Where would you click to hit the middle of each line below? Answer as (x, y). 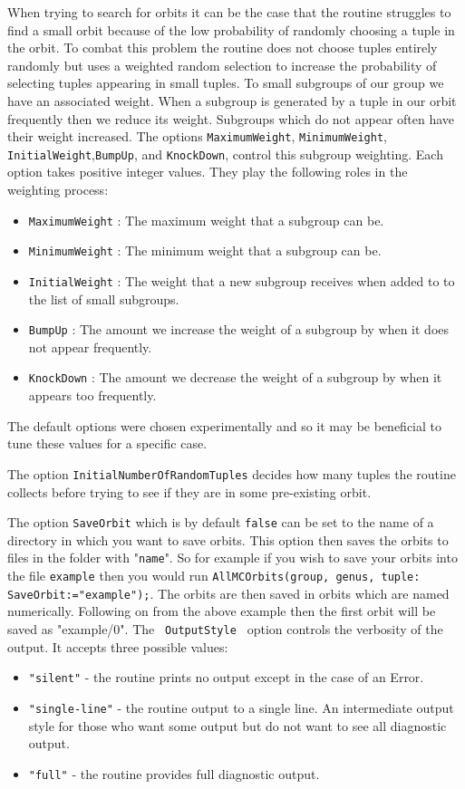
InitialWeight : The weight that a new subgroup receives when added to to (242, 280)
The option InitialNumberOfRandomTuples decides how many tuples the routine (232, 473)
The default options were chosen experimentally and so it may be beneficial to (225, 425)
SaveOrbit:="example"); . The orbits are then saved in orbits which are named (228, 593)
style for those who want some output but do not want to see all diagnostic (237, 725)
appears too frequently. (92, 395)
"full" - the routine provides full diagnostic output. (174, 773)
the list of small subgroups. (104, 298)
